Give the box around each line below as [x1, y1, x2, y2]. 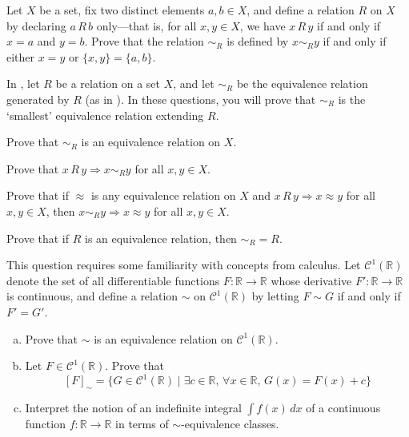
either [6, 48, 35, 65]
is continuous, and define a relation [6, 288, 178, 304]
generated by [6, 90, 70, 107]
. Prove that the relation [84, 33, 204, 50]
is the [338, 90, 366, 107]
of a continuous [306, 399, 381, 415]
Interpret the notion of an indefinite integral [25, 399, 242, 415]
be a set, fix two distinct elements [39, 2, 205, 18]
